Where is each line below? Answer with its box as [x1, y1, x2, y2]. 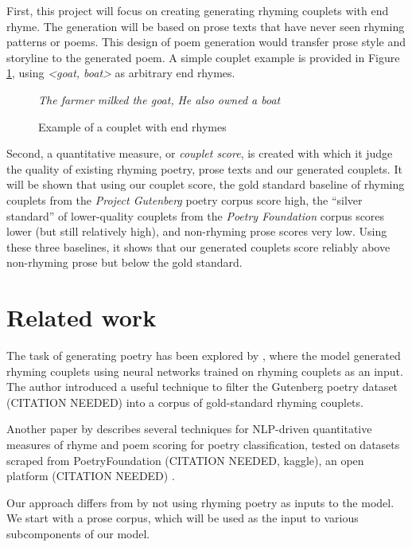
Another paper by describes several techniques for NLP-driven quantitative [6, 420, 372, 437]
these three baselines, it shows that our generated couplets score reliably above [6, 238, 391, 255]
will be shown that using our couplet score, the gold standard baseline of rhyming [6, 176, 405, 193]
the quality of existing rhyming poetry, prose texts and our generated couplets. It [6, 160, 402, 177]
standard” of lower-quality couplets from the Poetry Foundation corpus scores [6, 207, 385, 224]
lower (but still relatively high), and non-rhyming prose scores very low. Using [6, 223, 387, 240]
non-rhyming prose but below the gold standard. [6, 254, 243, 271]
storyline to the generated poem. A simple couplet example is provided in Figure [6, 49, 400, 65]
